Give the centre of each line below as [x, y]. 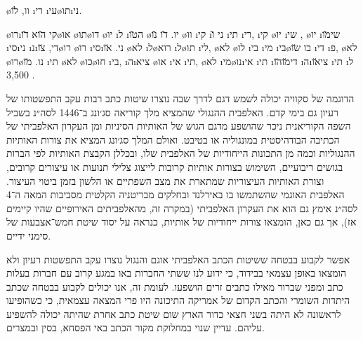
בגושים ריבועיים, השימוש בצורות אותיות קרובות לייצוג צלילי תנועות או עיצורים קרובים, [175, 166]
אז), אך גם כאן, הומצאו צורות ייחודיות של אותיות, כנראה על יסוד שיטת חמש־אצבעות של [181, 222]
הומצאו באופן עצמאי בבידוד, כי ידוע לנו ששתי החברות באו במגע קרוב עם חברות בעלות [177, 273]
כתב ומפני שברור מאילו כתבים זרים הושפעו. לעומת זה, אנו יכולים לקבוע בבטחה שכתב [175, 286]
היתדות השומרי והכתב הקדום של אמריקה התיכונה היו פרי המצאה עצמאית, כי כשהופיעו [178, 300]
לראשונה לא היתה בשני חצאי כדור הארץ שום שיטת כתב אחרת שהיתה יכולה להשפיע [174, 313]
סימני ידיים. [29, 235]
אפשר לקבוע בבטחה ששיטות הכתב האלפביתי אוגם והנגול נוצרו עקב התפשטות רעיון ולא [178, 259]
